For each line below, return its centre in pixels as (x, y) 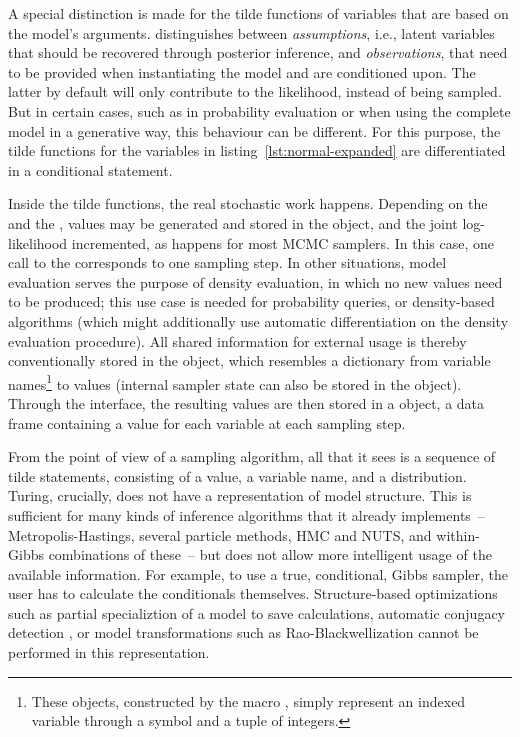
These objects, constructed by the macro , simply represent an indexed (248, 700)
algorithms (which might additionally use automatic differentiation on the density (258, 320)
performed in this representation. (109, 652)
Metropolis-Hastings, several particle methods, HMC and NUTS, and (220, 534)
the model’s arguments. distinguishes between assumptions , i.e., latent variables (251, 32)
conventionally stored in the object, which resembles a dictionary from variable (249, 360)
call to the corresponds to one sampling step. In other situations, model (227, 262)
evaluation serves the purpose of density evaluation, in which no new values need (255, 281)
